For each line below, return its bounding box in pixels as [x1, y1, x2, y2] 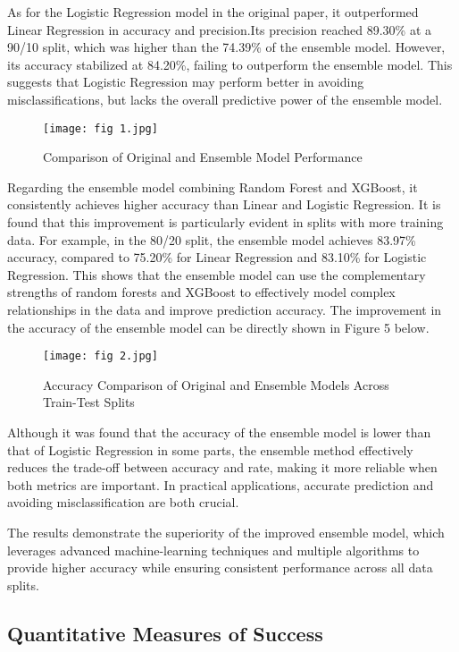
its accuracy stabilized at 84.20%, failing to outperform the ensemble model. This [7, 55, 453, 73]
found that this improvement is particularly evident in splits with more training [7, 213, 444, 231]
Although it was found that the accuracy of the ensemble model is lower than [7, 423, 431, 441]
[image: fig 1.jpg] [43, 122, 158, 135]
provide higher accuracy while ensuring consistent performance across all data [7, 558, 433, 577]
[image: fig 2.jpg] [43, 350, 158, 363]
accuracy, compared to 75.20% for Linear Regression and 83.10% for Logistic [7, 248, 427, 267]
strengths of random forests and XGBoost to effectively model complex [7, 283, 396, 301]
